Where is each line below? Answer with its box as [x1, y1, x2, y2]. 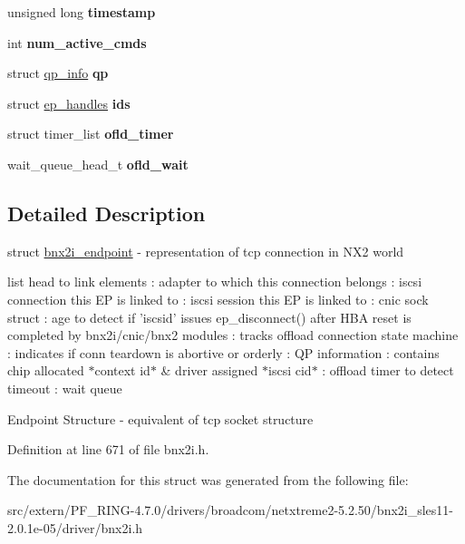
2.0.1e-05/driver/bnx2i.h [7, 518, 143, 537]
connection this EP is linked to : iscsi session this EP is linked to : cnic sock [7, 289, 429, 308]
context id [94, 361, 150, 380]
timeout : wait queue [7, 378, 122, 397]
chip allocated [7, 361, 84, 380]
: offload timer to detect [322, 361, 454, 380]
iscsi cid [268, 361, 312, 380]
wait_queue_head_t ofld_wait [7, 154, 189, 173]
